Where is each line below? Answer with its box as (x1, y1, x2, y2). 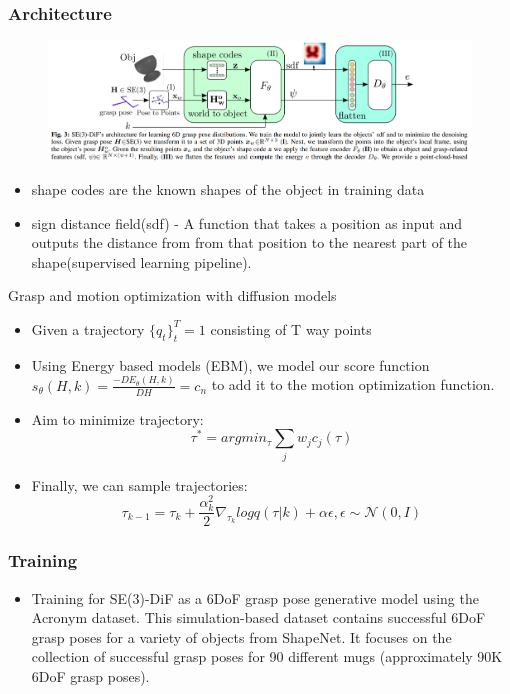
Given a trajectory (31, 318, 145, 339)
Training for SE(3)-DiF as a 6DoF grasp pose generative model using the (31, 587, 479, 608)
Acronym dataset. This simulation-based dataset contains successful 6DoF (31, 607, 486, 628)
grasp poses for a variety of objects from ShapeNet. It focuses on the (31, 626, 452, 647)
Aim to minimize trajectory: (31, 408, 204, 429)
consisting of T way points (210, 318, 372, 339)
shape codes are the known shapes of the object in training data (31, 179, 425, 199)
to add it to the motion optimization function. (211, 374, 495, 395)
